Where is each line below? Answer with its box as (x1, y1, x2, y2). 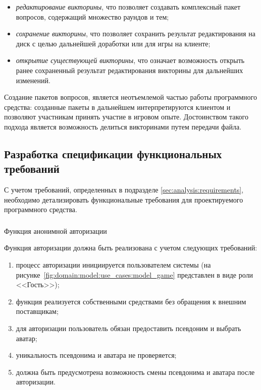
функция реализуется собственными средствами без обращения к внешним (16, 296, 246, 306)
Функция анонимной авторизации (4, 225, 107, 236)
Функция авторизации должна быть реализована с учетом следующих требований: (4, 242, 257, 253)
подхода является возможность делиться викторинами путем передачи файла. (4, 121, 242, 132)
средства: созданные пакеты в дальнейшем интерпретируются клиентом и (4, 101, 231, 112)
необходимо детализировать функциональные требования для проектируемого (4, 194, 243, 205)
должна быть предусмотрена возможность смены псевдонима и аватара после (16, 366, 255, 377)
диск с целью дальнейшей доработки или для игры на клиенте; (16, 38, 211, 48)
